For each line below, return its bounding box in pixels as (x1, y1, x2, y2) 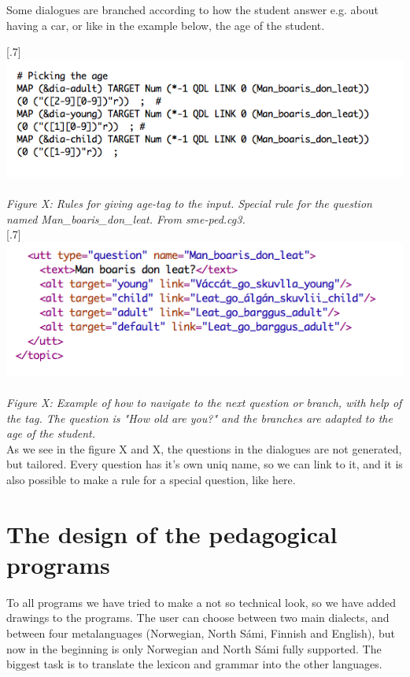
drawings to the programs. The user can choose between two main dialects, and (6, 609, 390, 626)
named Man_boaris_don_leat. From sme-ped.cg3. (6, 210, 246, 227)
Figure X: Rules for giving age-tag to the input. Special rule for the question (6, 195, 372, 212)
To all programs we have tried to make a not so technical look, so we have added (6, 594, 396, 610)
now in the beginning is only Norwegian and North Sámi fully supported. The (6, 640, 382, 657)
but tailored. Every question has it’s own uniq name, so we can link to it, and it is (6, 456, 403, 472)
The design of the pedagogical (6, 517, 338, 549)
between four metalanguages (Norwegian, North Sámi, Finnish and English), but (6, 624, 395, 641)
